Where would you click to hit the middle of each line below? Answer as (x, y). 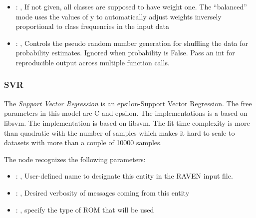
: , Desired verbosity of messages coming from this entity (103, 192)
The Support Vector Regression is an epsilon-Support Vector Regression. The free (128, 103)
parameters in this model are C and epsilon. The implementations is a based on (126, 113)
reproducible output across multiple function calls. (93, 62)
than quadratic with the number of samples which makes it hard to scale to (120, 132)
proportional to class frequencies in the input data (93, 26)
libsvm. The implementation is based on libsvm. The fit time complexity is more (127, 122)
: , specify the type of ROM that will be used (85, 209)
